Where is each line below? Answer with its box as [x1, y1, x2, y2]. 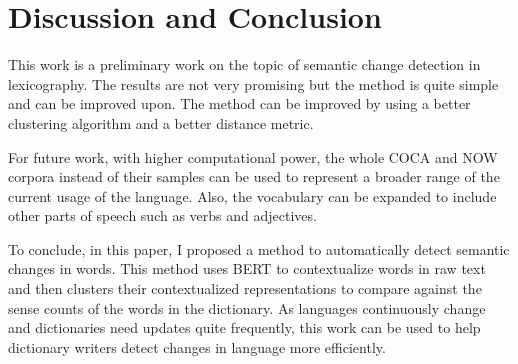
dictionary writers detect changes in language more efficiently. [8, 336, 386, 357]
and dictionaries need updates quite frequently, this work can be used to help [8, 317, 481, 338]
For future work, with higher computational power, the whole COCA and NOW [8, 146, 498, 167]
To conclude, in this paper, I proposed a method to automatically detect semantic [8, 238, 510, 259]
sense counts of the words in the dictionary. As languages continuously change [8, 297, 486, 318]
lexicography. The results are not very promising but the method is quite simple [8, 73, 499, 94]
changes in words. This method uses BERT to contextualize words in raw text [8, 258, 486, 279]
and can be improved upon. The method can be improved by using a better [8, 93, 471, 114]
